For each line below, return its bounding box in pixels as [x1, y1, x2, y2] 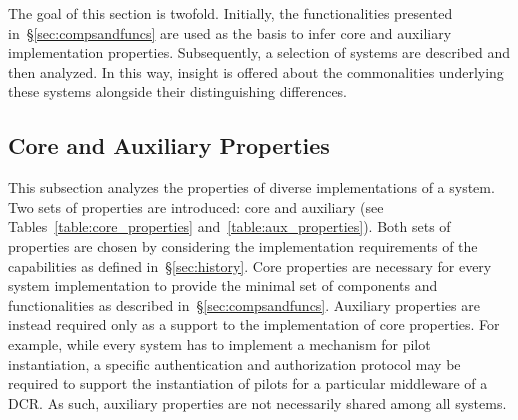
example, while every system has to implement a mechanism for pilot [8, 333, 431, 354]
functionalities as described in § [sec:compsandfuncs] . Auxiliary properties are [8, 294, 480, 315]
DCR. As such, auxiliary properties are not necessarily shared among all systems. [8, 392, 507, 413]
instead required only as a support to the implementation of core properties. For [8, 314, 500, 335]
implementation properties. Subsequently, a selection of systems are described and [8, 42, 510, 63]
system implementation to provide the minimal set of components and [8, 275, 438, 296]
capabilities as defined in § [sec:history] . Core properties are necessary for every [8, 255, 492, 276]
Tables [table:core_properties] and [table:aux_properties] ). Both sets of [8, 216, 451, 237]
